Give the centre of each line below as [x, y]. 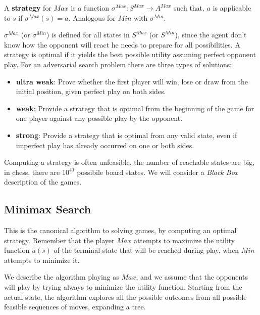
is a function [90, 8]
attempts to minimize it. [42, 260]
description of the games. [43, 182]
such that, [189, 8]
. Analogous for [92, 17]
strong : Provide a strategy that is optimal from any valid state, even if [126, 135]
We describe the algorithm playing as [62, 277]
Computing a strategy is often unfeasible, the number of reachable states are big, [129, 162]
